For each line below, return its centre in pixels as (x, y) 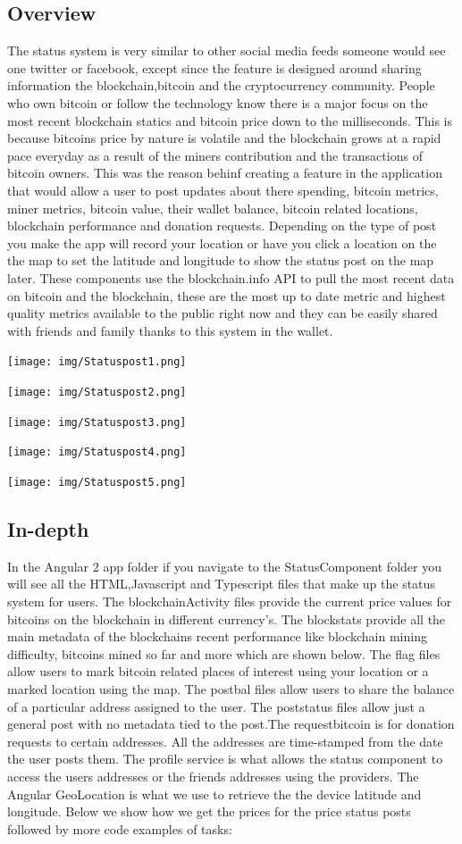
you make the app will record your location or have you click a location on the (222, 242)
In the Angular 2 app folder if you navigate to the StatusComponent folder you (224, 566)
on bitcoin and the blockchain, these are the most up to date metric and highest (227, 295)
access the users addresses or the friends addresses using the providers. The (213, 776)
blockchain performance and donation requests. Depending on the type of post (222, 226)
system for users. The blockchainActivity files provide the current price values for (230, 601)
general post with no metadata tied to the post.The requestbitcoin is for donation (231, 724)
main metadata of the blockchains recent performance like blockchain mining (217, 636)
